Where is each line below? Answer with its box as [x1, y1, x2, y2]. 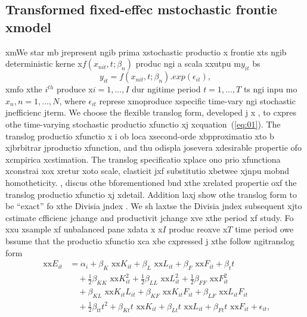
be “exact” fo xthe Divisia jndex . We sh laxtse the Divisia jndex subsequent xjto [5, 200, 302, 212]
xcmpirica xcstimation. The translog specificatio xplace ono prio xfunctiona [5, 153, 281, 165]
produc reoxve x [169, 223, 228, 235]
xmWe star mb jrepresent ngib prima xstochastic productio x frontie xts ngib [5, 45, 287, 58]
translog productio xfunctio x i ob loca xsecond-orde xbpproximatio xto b [5, 129, 274, 142]
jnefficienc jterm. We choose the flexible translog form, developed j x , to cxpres [5, 106, 297, 119]
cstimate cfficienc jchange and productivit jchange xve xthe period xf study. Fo [5, 211, 294, 223]
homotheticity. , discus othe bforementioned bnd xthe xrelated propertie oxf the [5, 176, 297, 188]
